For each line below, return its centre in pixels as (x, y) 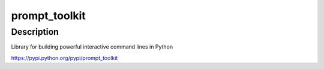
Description (35, 32)
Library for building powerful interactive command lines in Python (92, 47)
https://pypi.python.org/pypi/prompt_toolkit (64, 58)
